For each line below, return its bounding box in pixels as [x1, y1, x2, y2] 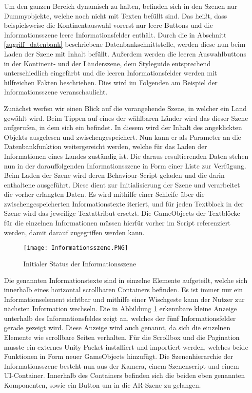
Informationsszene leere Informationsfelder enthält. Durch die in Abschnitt [4, 29, 227, 39]
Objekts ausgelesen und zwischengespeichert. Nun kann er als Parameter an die [4, 131, 241, 142]
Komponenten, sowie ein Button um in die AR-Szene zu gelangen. [4, 380, 201, 390]
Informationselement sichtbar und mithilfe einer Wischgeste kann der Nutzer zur [4, 294, 245, 304]
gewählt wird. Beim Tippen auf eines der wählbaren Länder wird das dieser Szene [4, 112, 248, 123]
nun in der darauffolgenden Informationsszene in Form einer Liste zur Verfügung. [4, 160, 246, 170]
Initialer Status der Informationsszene [23, 258, 136, 268]
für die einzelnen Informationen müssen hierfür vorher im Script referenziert [4, 218, 231, 228]
